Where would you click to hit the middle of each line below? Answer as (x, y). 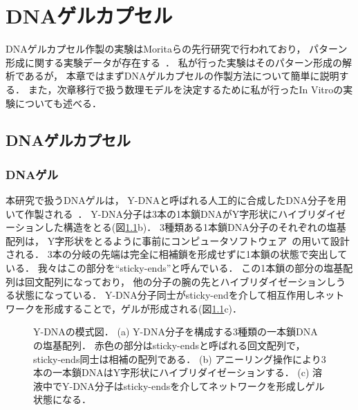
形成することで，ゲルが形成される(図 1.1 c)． (143, 308)
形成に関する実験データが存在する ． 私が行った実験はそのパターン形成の (174, 62)
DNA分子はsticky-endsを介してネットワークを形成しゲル (199, 385)
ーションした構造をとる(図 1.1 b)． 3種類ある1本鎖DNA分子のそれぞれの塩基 (176, 227)
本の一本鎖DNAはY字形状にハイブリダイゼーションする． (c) (171, 372)
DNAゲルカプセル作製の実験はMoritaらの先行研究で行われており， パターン (177, 49)
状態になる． (62, 399)
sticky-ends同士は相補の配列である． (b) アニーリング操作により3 (180, 358)
